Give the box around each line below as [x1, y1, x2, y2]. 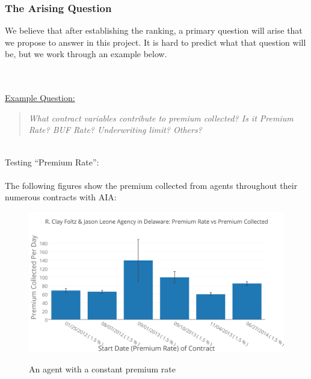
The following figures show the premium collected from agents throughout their [5, 179, 298, 191]
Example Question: [5, 91, 75, 104]
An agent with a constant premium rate [29, 363, 176, 375]
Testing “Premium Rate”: [5, 155, 99, 168]
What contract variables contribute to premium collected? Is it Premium [28, 111, 294, 124]
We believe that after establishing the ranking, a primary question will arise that [5, 24, 303, 37]
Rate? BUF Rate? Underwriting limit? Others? [28, 123, 202, 136]
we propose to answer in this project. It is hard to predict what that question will [5, 35, 306, 48]
